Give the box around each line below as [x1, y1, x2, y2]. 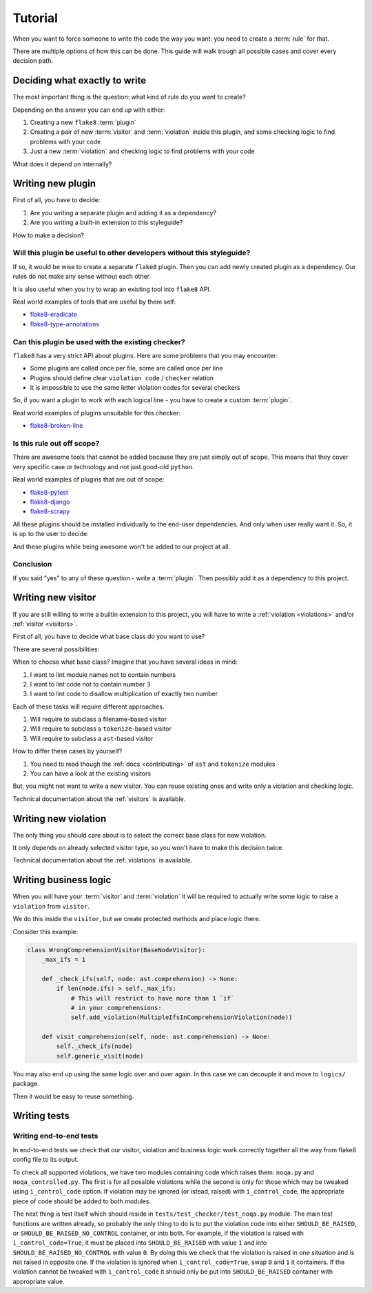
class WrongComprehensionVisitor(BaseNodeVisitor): [27, 946, 206, 954]
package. [12, 1080, 39, 1088]
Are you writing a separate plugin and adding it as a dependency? [30, 208, 217, 217]
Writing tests [12, 1110, 70, 1122]
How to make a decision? [12, 231, 84, 239]
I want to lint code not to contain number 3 [30, 680, 151, 688]
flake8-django [30, 497, 70, 506]
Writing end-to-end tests [12, 1132, 99, 1141]
